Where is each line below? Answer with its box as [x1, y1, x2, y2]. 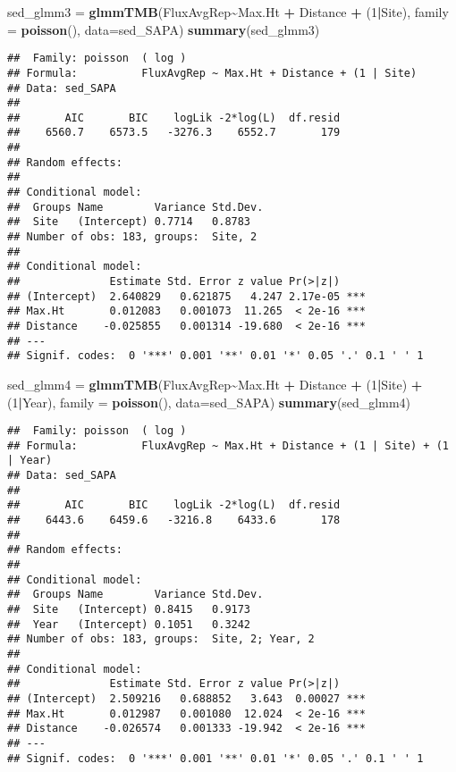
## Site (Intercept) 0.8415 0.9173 [7, 603, 251, 617]
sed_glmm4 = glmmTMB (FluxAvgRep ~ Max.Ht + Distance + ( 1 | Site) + [7, 374, 423, 393]
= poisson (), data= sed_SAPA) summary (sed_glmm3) [7, 20, 320, 38]
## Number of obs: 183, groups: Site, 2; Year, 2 [7, 633, 315, 646]
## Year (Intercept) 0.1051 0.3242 [7, 617, 251, 631]
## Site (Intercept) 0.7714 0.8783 [7, 215, 251, 229]
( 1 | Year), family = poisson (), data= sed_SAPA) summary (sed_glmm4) [7, 392, 411, 411]
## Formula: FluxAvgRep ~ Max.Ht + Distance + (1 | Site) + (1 [7, 439, 449, 452]
